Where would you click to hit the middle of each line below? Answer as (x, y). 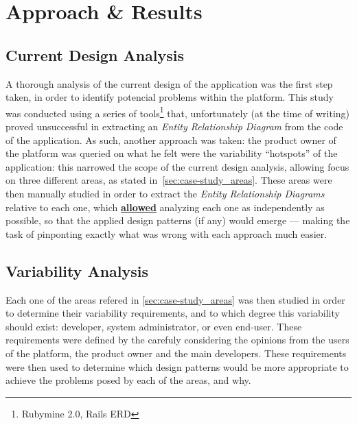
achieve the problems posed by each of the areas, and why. (128, 380)
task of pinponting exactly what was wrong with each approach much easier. (166, 233)
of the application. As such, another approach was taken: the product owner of (171, 139)
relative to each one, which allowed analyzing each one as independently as (165, 207)
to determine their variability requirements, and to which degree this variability (173, 313)
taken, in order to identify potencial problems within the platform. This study (170, 97)
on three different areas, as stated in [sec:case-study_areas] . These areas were (169, 180)
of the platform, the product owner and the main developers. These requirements (176, 353)
